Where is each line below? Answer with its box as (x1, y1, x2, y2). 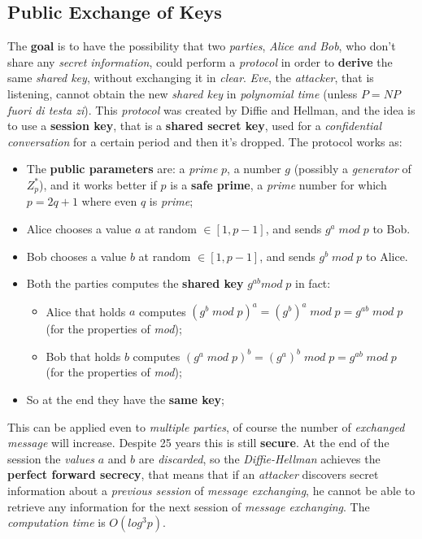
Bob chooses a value (26, 247, 127, 264)
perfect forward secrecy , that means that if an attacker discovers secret (7, 466, 379, 483)
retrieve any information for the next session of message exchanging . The (7, 498, 370, 515)
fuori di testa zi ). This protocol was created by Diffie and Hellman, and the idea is (7, 101, 415, 118)
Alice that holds (46, 302, 126, 319)
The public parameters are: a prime (26, 160, 218, 177)
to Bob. (372, 220, 411, 237)
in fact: (295, 275, 331, 292)
